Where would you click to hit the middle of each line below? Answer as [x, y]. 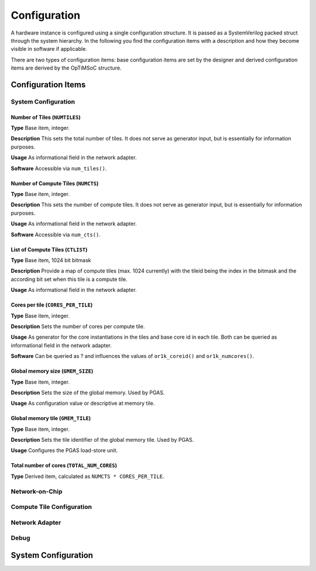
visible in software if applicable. [49, 49]
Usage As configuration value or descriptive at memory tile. [83, 403]
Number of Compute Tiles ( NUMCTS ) [55, 183]
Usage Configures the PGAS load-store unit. [64, 450]
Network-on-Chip [37, 491]
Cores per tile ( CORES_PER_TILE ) [52, 305]
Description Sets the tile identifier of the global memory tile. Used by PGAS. [102, 440]
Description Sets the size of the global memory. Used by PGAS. [88, 393]
